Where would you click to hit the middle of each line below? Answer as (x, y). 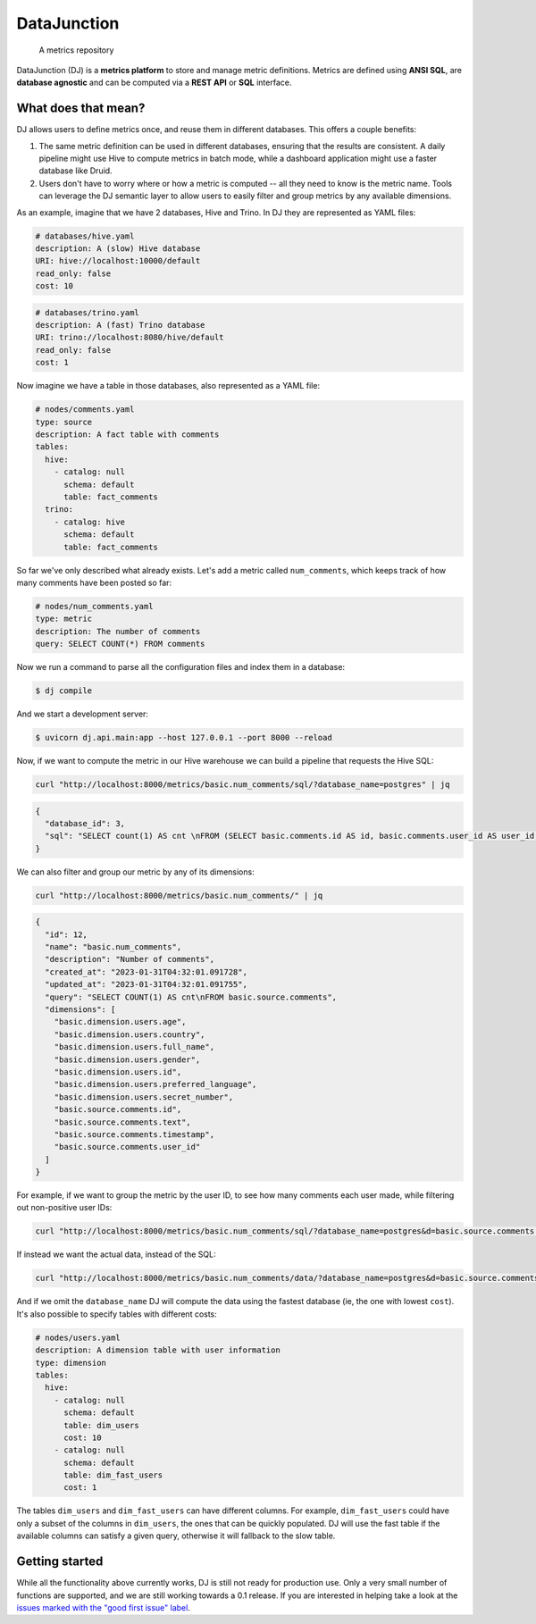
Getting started (60, 1562)
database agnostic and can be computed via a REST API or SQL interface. (154, 83)
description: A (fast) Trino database (120, 325)
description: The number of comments (118, 631)
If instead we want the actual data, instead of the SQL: (116, 1254)
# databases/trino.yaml (88, 312)
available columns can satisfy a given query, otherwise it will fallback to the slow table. (176, 1536)
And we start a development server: (83, 714)
